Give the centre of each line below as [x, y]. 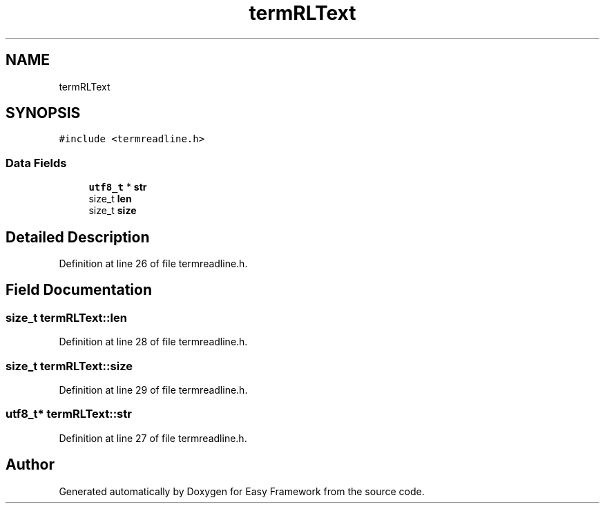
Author [30, 465]
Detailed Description [78, 237]
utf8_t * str [118, 187]
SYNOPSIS [43, 113]
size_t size [113, 211]
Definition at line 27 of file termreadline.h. [153, 438]
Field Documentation [79, 290]
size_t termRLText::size [69, 366]
